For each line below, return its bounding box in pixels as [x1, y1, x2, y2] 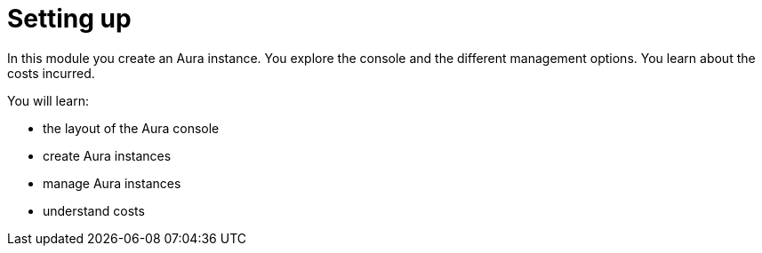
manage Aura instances [43, 175, 181, 191]
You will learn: [7, 92, 89, 108]
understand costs [43, 202, 145, 218]
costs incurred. [7, 65, 95, 81]
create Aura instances [43, 147, 172, 163]
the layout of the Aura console [43, 120, 220, 136]
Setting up [7, 4, 132, 34]
